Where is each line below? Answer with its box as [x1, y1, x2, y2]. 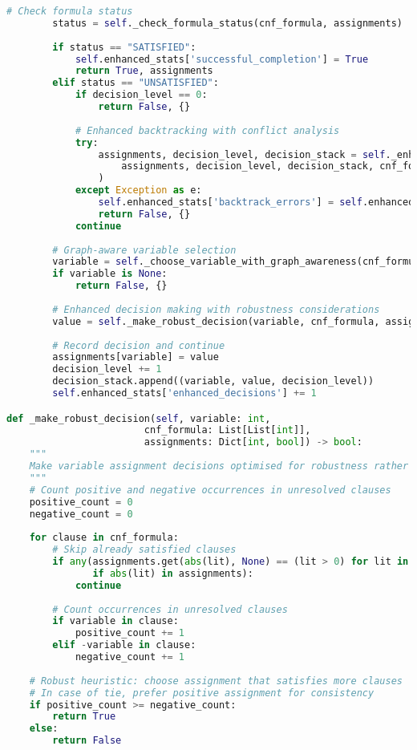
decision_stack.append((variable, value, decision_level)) [52, 375, 374, 387]
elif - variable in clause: [52, 639, 196, 651]
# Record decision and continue [52, 339, 225, 351]
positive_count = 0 [29, 496, 133, 508]
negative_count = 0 [29, 508, 133, 520]
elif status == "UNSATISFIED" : [52, 77, 219, 89]
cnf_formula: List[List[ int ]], [144, 424, 311, 436]
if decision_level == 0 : [75, 89, 208, 101]
